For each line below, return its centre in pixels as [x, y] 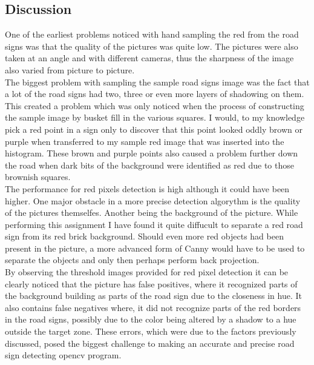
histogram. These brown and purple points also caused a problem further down [152, 153]
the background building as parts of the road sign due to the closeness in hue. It [153, 296]
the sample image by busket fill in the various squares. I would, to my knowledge [155, 117]
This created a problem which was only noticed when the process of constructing [155, 105]
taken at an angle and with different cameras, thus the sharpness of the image [149, 58]
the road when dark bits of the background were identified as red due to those [149, 165]
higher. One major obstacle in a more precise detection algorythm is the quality [153, 200]
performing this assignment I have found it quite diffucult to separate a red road [154, 224]
